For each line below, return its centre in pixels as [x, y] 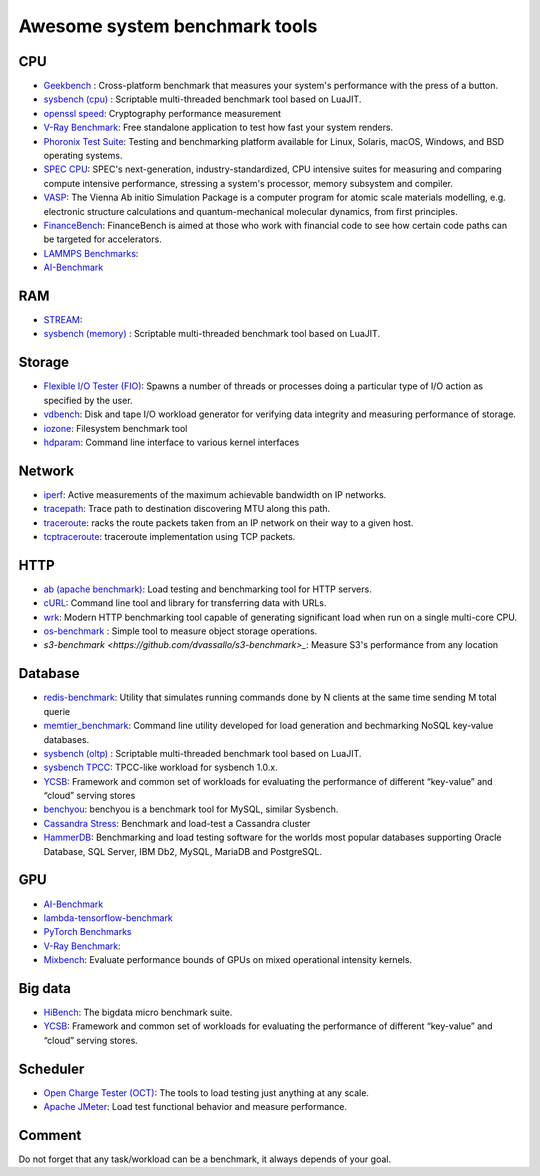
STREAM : [63, 320]
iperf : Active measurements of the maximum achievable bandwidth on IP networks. [215, 494]
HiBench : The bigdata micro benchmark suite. [138, 1012]
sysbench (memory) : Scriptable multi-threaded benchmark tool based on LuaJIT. [211, 334]
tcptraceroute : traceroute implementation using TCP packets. [169, 536]
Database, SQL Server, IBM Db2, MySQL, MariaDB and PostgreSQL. [183, 851]
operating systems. [83, 156]
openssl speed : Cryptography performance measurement [162, 113]
